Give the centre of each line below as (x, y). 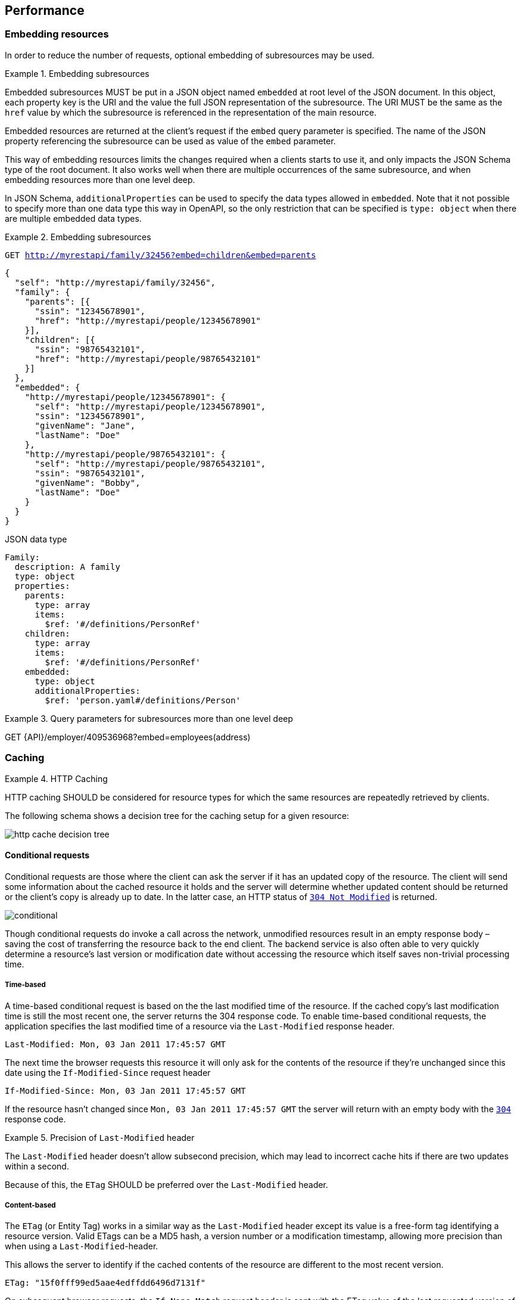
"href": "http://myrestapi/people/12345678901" (148, 320)
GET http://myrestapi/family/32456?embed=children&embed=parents (160, 255)
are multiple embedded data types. (73, 218)
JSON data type (36, 539)
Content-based (30, 1205)
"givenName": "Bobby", (88, 483)
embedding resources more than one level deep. (100, 179)
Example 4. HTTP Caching (56, 778)
